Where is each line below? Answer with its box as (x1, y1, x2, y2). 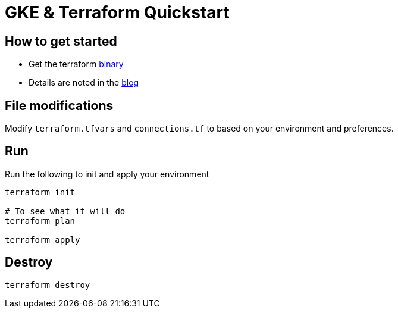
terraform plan (5, 215, 76, 226)
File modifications (5, 98, 114, 113)
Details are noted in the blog (29, 77, 139, 88)
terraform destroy (5, 280, 90, 290)
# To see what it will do (5, 206, 126, 216)
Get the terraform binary (29, 59, 124, 70)
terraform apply (5, 234, 80, 245)
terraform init (5, 187, 76, 197)
